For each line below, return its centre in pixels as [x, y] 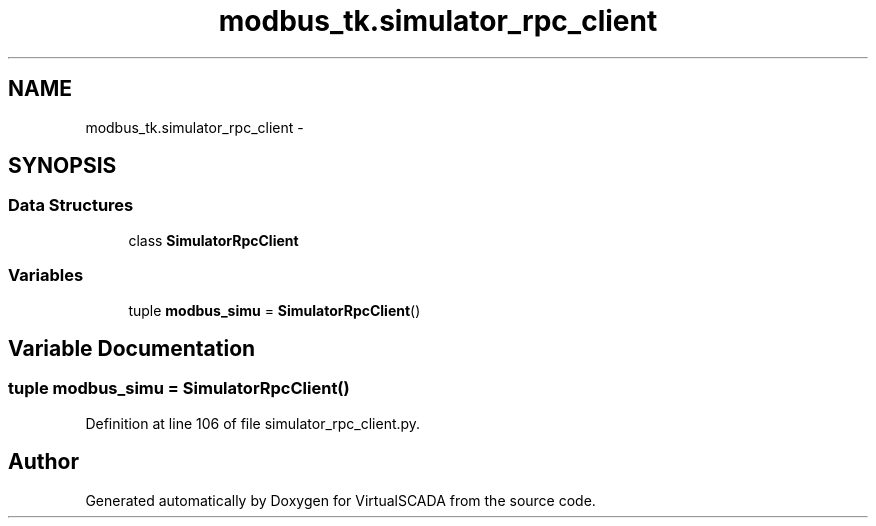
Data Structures [71, 205]
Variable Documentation [132, 348]
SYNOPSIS [62, 166]
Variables [46, 275]
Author [43, 462]
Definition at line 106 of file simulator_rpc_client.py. [253, 423]
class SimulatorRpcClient [213, 240]
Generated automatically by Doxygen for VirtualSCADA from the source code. [340, 500]
